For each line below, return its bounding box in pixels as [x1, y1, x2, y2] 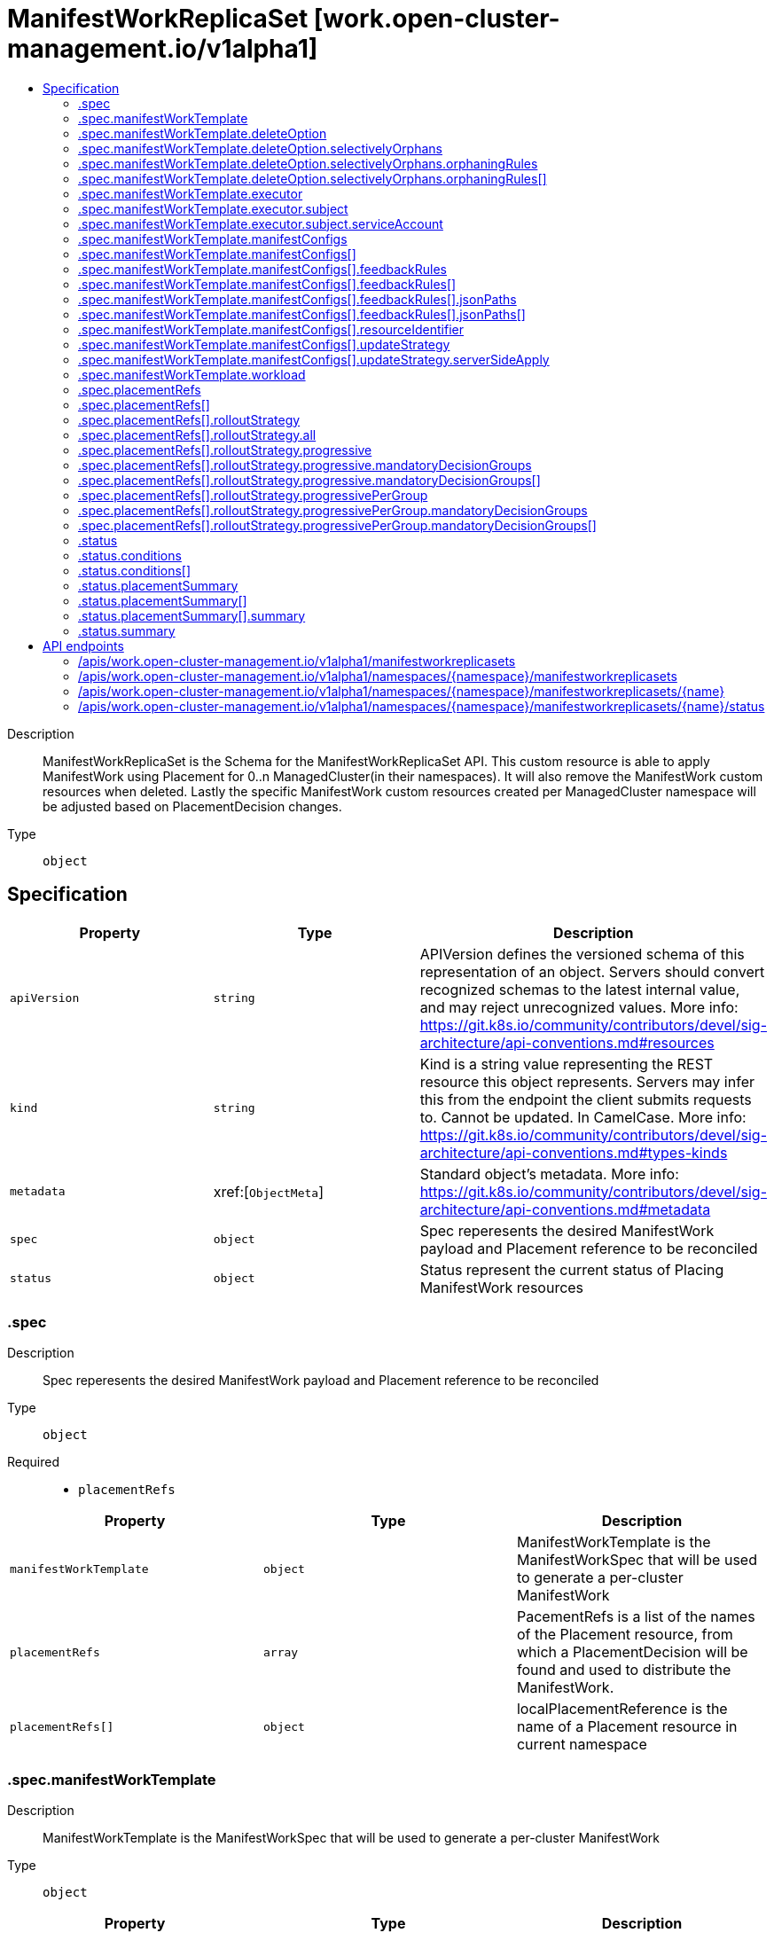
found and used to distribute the [516, 1661, 731, 1679]
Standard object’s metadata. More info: [419, 1164, 679, 1183]
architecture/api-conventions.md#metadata [419, 1200, 711, 1218]
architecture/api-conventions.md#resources [419, 1033, 715, 1052]
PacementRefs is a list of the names [516, 1608, 755, 1626]
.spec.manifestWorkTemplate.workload [78, 366, 306, 382]
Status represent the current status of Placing [419, 1260, 724, 1279]
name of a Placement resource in [516, 1718, 738, 1736]
